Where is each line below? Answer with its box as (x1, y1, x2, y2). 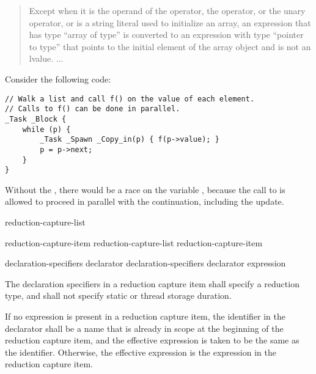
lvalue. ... (29, 52, 64, 65)
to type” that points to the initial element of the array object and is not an (29, 40, 311, 53)
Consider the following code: (5, 72, 111, 85)
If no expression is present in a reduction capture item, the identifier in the (5, 309, 286, 322)
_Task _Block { (5, 114, 67, 123)
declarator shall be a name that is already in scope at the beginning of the (5, 321, 284, 334)
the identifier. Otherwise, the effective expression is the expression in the (5, 345, 276, 358)
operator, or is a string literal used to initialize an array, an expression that (29, 16, 311, 29)
